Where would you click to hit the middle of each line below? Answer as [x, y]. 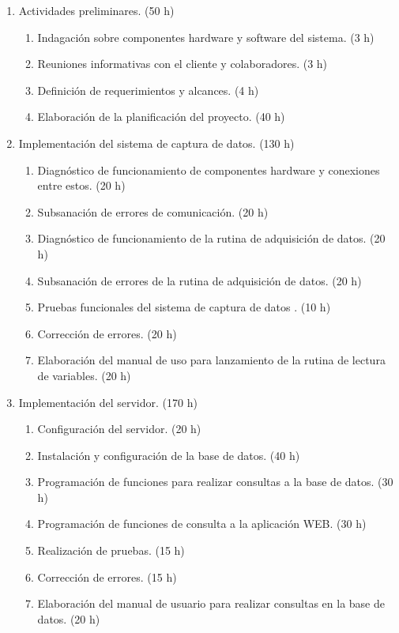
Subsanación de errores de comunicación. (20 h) [153, 211]
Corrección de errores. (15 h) [107, 576]
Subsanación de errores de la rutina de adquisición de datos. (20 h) [199, 280]
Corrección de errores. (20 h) [107, 333]
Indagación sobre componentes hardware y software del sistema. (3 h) [206, 37]
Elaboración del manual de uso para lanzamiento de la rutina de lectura [211, 360]
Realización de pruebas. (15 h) [111, 550]
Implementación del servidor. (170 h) [108, 402]
